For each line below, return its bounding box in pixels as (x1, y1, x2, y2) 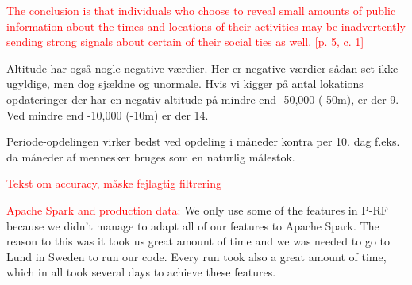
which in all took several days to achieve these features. (6, 264, 276, 280)
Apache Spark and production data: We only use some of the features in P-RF (6, 201, 388, 218)
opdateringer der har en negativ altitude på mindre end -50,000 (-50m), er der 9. (6, 90, 399, 107)
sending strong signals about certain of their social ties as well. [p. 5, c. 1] (6, 33, 364, 50)
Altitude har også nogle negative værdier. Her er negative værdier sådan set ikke (6, 59, 399, 76)
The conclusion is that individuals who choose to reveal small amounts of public (6, 2, 396, 18)
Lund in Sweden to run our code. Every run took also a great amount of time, (6, 248, 387, 264)
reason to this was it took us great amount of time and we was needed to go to (6, 233, 390, 249)
